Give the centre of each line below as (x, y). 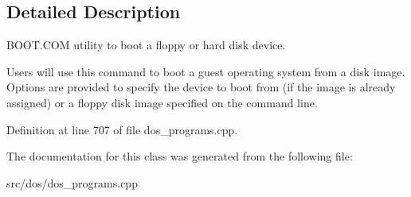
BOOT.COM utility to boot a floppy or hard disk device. (146, 45)
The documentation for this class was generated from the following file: (180, 156)
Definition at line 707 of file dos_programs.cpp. (122, 129)
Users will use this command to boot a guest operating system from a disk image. (206, 71)
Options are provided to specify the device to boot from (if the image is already (201, 87)
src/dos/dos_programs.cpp (72, 182)
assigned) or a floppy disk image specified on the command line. (162, 102)
